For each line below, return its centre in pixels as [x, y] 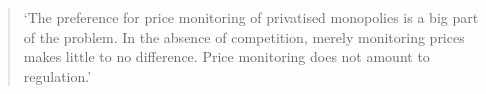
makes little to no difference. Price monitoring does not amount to [226, 56]
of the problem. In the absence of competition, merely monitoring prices [244, 36]
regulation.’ [57, 75]
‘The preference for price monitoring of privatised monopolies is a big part [251, 17]
